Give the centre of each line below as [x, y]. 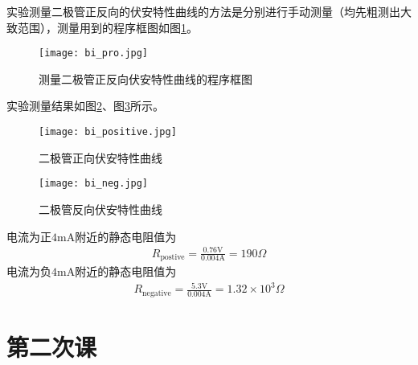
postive [172, 258]
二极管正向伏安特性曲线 [100, 157]
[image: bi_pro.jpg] [94, 53]
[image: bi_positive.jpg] [108, 132]
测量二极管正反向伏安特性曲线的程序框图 [145, 78]
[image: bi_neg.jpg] [94, 184]
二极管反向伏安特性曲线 [100, 209]
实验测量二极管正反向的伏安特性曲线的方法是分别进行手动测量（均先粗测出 [203, 11]
